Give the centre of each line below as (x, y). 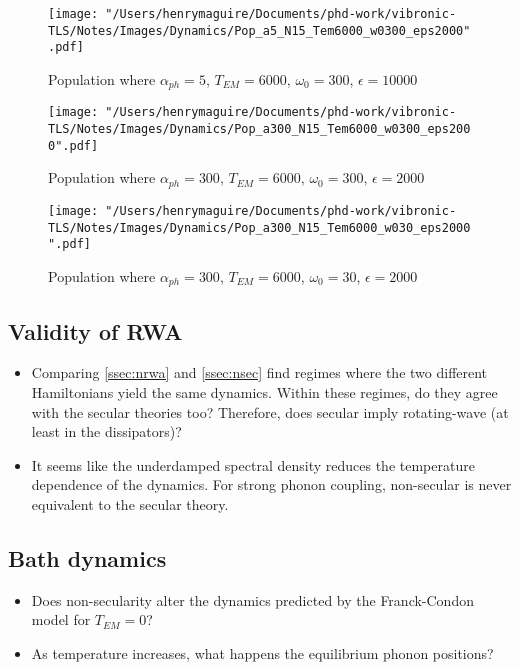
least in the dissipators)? (106, 431)
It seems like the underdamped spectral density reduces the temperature (253, 464)
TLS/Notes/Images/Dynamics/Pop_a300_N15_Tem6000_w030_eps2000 (259, 227)
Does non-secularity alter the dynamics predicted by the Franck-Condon (252, 599)
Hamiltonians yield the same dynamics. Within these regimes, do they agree (264, 392)
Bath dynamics (87, 558)
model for (61, 619)
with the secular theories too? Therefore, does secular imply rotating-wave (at (270, 411)
